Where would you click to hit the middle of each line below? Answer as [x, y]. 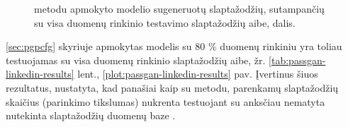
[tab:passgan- [297, 60]
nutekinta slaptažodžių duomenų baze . [91, 115]
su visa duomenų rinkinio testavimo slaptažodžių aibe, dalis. [165, 22]
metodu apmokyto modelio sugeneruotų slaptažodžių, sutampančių [179, 8]
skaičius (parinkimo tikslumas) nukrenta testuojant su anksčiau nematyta [165, 101]
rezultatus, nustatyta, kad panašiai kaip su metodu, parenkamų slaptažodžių [172, 87]
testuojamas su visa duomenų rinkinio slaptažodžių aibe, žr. [136, 60]
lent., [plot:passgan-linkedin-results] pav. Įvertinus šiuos [198, 74]
